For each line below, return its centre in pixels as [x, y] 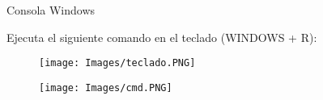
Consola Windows [51, 10]
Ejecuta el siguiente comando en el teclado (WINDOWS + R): [162, 37]
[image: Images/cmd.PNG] [106, 87]
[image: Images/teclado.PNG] [117, 63]
